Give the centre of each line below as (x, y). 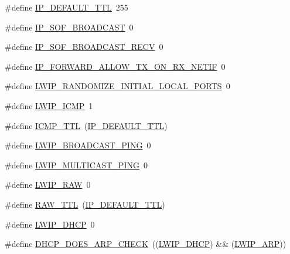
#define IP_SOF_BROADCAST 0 (69, 27)
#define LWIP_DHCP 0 (50, 224)
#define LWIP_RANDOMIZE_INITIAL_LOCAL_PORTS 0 (117, 86)
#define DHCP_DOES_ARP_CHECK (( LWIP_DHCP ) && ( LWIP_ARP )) (146, 244)
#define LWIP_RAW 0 (48, 184)
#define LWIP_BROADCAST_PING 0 (78, 145)
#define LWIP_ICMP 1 (49, 105)
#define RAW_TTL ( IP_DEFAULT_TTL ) (85, 204)
